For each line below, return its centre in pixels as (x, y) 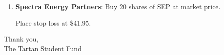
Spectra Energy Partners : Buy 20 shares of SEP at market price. (118, 6)
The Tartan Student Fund (43, 48)
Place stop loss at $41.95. (53, 22)
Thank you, (21, 39)
